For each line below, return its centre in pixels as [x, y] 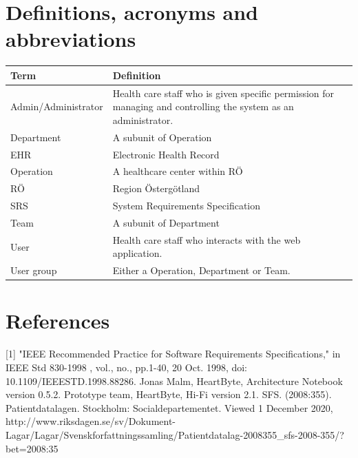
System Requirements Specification [187, 206]
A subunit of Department [166, 222]
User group [34, 270]
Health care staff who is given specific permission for [223, 93]
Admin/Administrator [57, 106]
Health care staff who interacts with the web [207, 239]
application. [137, 253]
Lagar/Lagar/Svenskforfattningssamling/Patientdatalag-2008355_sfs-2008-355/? [175, 434]
